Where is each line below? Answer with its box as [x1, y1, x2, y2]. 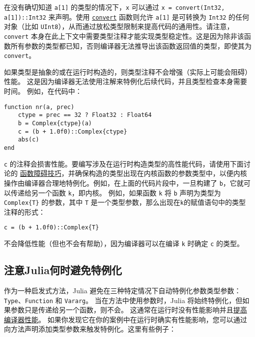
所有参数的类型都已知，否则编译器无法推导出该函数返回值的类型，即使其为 [10, 40, 252, 51]
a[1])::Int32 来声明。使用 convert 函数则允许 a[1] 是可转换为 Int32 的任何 [4, 11, 250, 22]
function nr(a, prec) [4, 103, 75, 111]
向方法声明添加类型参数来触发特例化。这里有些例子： [4, 324, 176, 334]
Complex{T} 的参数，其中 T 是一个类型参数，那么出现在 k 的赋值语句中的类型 [4, 197, 246, 207]
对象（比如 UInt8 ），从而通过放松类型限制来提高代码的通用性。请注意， [4, 21, 234, 31]
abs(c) [18, 136, 39, 143]
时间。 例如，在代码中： [4, 86, 82, 96]
